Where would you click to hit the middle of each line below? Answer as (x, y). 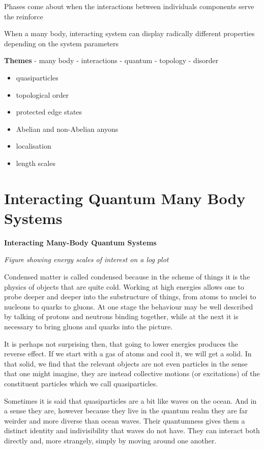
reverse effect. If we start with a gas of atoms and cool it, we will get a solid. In (128, 354)
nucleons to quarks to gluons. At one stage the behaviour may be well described (129, 306)
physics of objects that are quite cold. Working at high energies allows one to (124, 286)
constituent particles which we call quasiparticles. (81, 383)
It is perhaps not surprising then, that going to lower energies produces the (121, 343)
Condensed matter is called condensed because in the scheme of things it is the (127, 277)
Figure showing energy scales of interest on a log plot (86, 259)
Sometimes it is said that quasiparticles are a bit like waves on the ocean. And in (130, 400)
